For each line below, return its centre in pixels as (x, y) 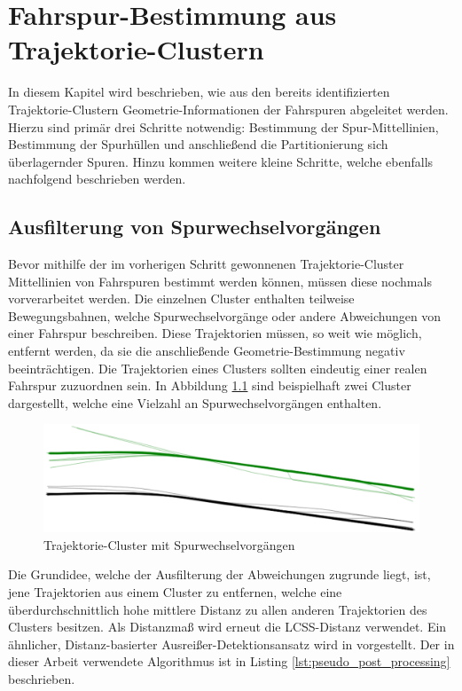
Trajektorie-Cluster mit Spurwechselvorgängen (169, 544)
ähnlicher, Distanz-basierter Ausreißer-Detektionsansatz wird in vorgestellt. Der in (231, 644)
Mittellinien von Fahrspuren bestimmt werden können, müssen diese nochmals (220, 281)
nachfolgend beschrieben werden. (97, 179)
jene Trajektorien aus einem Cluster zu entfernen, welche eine (175, 591)
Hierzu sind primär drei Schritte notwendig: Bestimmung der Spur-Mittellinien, (223, 126)
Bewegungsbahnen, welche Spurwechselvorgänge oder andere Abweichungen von (225, 315)
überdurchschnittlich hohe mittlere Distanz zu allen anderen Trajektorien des (218, 609)
